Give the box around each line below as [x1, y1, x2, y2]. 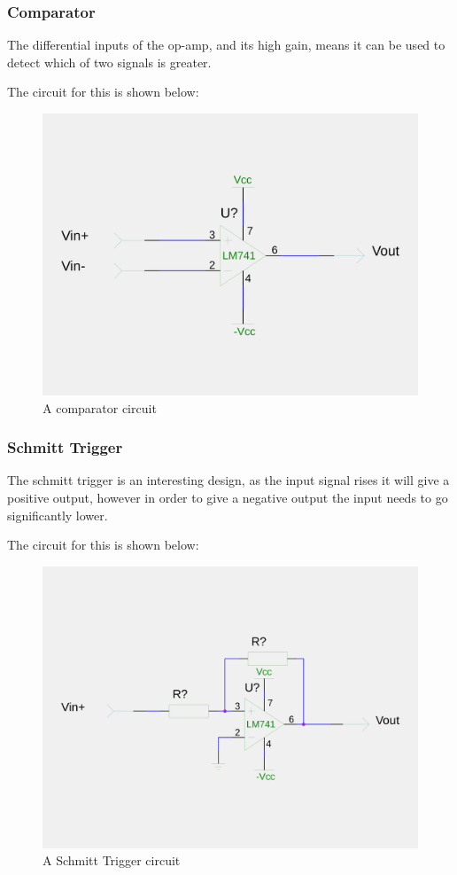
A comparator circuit [43, 398, 157, 417]
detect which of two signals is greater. [7, 52, 212, 71]
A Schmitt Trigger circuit [43, 851, 181, 870]
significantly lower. [7, 505, 108, 524]
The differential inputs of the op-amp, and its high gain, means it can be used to [7, 35, 445, 54]
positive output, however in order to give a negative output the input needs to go [7, 488, 448, 506]
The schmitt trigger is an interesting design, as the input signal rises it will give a [7, 471, 450, 489]
